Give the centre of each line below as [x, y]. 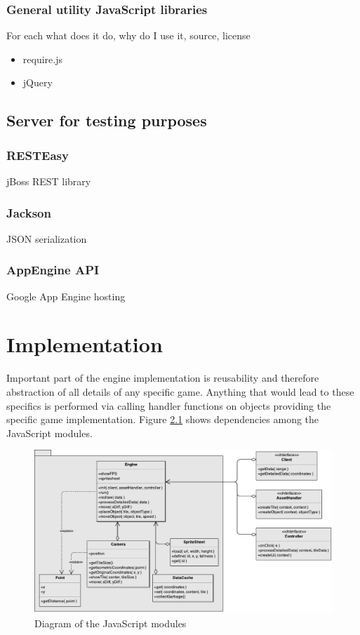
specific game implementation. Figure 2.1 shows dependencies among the [163, 419]
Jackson [29, 212]
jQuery [38, 82]
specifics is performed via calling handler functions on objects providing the [169, 405]
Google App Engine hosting [66, 296]
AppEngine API [53, 270]
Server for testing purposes [107, 120]
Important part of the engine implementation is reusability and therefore [163, 378]
